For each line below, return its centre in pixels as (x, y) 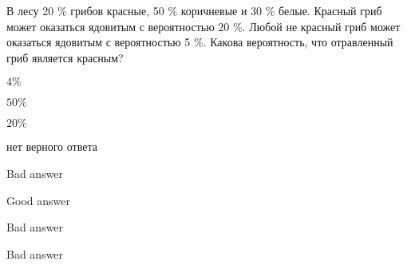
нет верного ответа (52, 146)
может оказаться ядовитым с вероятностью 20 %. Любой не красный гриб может (203, 26)
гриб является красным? (65, 57)
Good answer (38, 200)
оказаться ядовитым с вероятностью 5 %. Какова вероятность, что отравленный (200, 42)
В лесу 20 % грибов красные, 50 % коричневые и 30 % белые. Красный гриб (194, 10)
